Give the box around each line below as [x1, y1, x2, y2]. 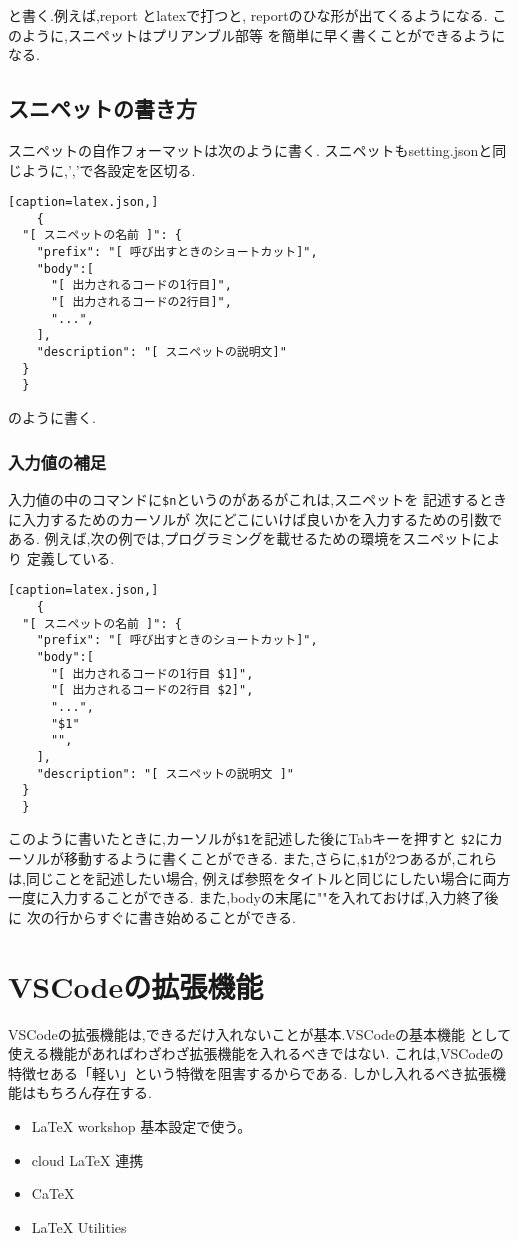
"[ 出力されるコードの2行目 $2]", [50, 683, 254, 698]
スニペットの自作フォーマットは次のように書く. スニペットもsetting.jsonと [8, 139, 493, 160]
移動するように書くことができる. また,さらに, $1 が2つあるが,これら [63, 848, 498, 869]
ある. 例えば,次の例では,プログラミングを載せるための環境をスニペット [8, 528, 473, 549]
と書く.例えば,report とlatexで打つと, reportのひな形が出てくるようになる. [8, 5, 488, 25]
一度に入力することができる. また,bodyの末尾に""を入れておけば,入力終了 [8, 887, 485, 908]
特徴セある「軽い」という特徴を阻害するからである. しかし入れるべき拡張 [8, 1062, 492, 1083]
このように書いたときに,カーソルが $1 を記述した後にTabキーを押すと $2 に [8, 828, 489, 849]
